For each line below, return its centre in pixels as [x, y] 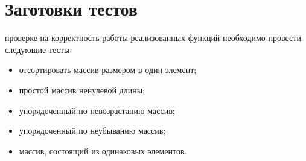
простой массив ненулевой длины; [82, 90]
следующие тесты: [39, 49]
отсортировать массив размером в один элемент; [108, 70]
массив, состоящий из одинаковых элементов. [103, 150]
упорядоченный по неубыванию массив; [92, 131]
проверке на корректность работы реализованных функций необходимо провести [153, 38]
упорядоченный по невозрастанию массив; [97, 110]
